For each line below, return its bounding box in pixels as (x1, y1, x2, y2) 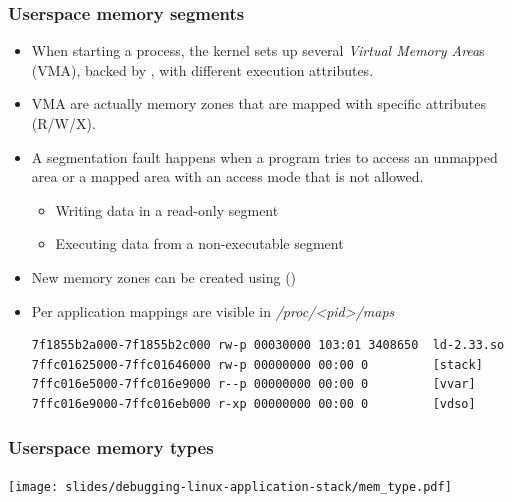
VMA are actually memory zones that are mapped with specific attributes (31, 93, 486, 114)
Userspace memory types (8, 435, 214, 460)
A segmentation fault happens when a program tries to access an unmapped (31, 146, 498, 167)
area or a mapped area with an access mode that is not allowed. (31, 166, 424, 187)
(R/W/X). (31, 113, 96, 133)
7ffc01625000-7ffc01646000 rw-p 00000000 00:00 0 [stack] (31, 357, 483, 372)
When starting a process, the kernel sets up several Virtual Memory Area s (31, 40, 485, 61)
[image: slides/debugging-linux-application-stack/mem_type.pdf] (8, 479, 452, 494)
